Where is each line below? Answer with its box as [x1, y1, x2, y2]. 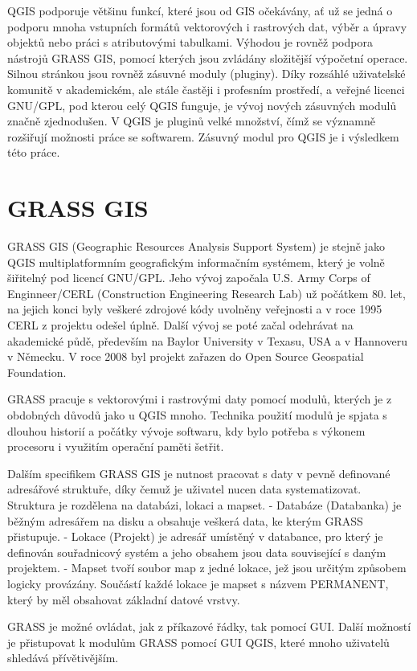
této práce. [7, 144, 60, 161]
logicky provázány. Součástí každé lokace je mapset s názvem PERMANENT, [7, 575, 389, 591]
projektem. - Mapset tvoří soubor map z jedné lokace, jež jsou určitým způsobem [7, 559, 407, 576]
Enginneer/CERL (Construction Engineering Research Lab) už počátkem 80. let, [7, 284, 406, 301]
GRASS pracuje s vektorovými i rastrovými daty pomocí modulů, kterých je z [7, 391, 392, 407]
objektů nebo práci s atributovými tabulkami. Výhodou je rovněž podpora [7, 34, 373, 51]
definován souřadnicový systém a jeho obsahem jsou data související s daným [7, 543, 386, 560]
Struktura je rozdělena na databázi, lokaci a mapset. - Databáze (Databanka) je [7, 496, 402, 513]
